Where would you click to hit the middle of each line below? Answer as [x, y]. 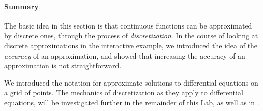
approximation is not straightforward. [63, 65]
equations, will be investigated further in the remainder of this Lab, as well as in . [132, 102]
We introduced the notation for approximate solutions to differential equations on [131, 82]
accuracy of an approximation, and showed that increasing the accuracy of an [125, 55]
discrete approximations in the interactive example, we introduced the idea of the [131, 45]
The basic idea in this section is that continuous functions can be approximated [128, 25]
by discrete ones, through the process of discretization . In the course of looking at [131, 35]
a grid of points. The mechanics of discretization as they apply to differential [124, 92]
